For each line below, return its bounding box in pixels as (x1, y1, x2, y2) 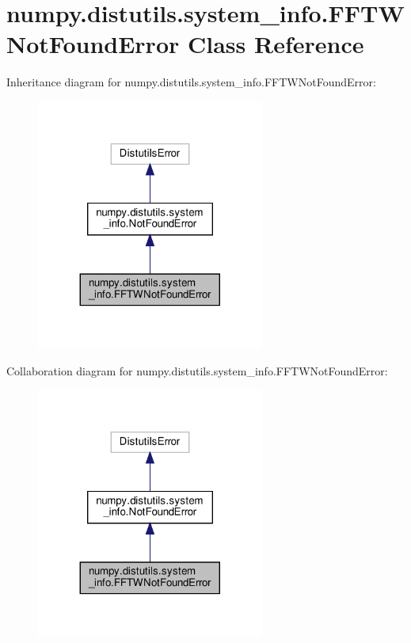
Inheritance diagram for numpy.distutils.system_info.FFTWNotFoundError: (6, 74, 376, 90)
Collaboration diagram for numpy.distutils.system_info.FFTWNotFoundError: (6, 362, 388, 379)
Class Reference (187, 28, 364, 60)
